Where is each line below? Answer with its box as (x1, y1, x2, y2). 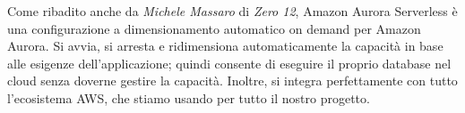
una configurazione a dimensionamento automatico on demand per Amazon (7, 19, 421, 37)
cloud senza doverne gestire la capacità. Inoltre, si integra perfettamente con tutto (7, 71, 458, 90)
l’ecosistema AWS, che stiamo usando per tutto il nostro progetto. (7, 88, 370, 107)
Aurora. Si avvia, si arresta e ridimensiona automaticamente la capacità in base (7, 36, 443, 55)
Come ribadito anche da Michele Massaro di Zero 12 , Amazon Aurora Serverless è (7, 2, 458, 20)
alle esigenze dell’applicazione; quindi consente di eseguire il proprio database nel (7, 53, 452, 72)
